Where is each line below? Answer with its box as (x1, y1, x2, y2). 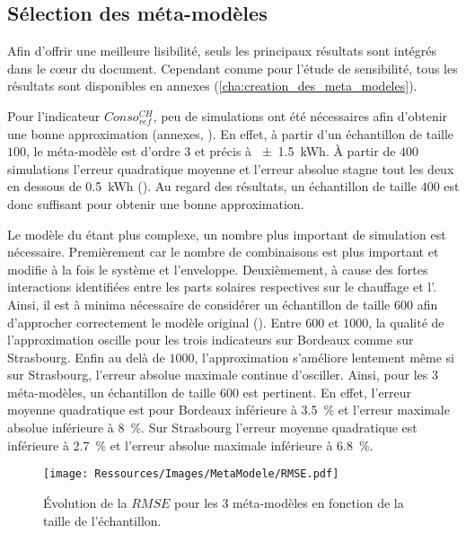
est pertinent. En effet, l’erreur (242, 382, 412, 401)
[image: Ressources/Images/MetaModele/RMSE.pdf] (43, 467, 339, 481)
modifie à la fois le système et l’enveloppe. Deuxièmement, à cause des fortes (7, 259, 428, 278)
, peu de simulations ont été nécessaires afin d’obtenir (153, 106, 448, 125)
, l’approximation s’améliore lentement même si (194, 347, 454, 366)
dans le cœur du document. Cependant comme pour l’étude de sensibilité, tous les (7, 58, 458, 77)
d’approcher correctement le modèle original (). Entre (7, 312, 302, 331)
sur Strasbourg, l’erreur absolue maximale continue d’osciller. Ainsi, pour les (7, 365, 428, 384)
